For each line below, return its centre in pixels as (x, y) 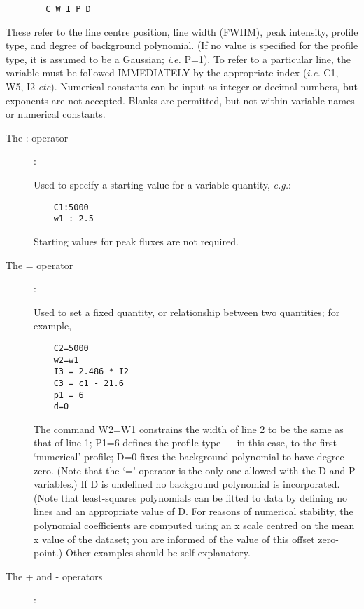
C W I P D (68, 9)
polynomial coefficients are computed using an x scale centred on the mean (194, 525)
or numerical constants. (56, 114)
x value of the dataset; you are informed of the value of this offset (174, 539)
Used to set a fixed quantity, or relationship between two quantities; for (187, 312)
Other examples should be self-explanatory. (158, 553)
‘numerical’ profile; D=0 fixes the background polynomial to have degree (189, 456)
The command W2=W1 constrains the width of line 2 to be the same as (189, 429)
